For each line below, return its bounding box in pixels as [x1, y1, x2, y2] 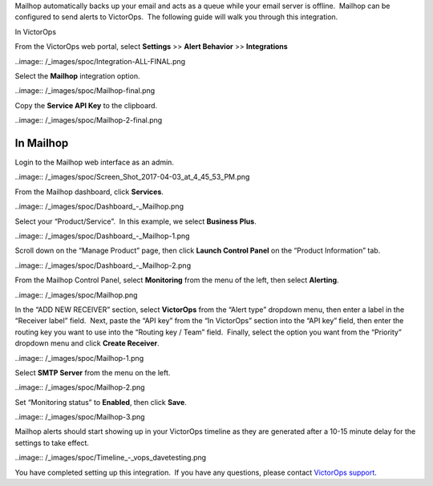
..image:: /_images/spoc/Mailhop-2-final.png [14, 115, 163, 125]
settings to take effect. [14, 438, 90, 448]
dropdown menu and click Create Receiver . [14, 338, 160, 348]
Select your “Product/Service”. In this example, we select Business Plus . [14, 217, 257, 226]
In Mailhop [14, 136, 69, 150]
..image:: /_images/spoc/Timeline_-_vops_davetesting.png [14, 453, 207, 463]
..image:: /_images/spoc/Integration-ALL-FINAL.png [14, 56, 186, 66]
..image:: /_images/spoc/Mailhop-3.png [14, 412, 145, 422]
